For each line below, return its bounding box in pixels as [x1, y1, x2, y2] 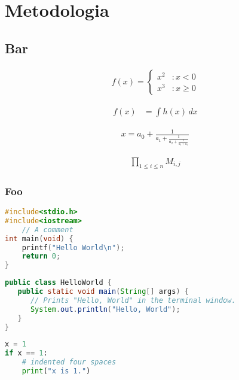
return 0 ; [22, 252, 61, 261]
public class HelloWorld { [5, 278, 112, 287]
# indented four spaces [22, 358, 117, 367]
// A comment [22, 225, 73, 234]
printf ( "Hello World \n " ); [22, 243, 125, 252]
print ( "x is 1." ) [22, 367, 91, 375]
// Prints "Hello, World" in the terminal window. [30, 296, 236, 305]
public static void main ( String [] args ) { [17, 287, 189, 296]
